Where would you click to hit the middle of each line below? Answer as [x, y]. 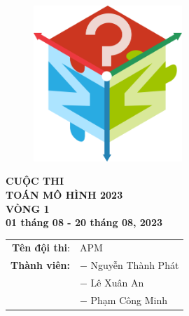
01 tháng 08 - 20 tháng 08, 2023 [84, 222]
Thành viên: [40, 265]
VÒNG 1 [28, 208]
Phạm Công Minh [129, 299]
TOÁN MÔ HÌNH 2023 [64, 194]
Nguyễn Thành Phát [135, 265]
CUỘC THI [35, 181]
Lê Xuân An [117, 283]
